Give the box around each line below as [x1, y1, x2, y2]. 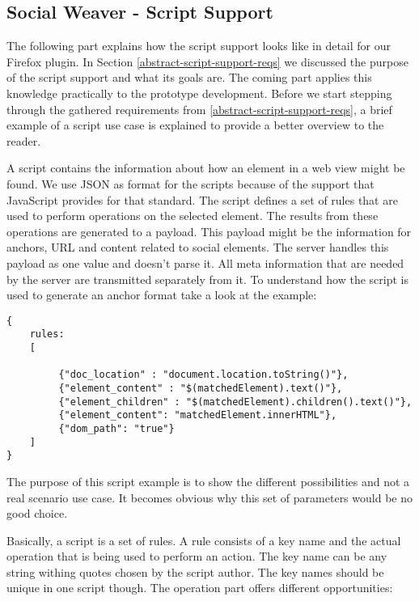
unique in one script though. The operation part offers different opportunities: [6, 579, 393, 596]
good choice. [6, 505, 68, 522]
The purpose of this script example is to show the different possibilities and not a [6, 472, 410, 489]
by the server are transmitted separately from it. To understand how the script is [6, 270, 408, 287]
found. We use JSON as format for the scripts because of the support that [6, 175, 375, 192]
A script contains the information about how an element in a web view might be [6, 159, 405, 176]
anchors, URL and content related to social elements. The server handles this [6, 239, 389, 256]
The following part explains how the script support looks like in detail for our [6, 37, 391, 54]
